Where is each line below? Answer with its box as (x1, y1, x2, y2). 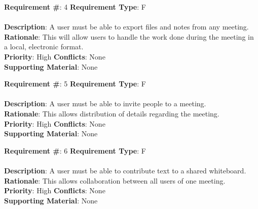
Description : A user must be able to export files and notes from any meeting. (4, 21, 249, 32)
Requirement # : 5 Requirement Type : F (4, 78, 146, 89)
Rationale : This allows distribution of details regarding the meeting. (4, 108, 219, 118)
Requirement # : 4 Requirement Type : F (4, 2, 146, 12)
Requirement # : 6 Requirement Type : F (4, 145, 146, 156)
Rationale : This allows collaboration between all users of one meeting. (4, 175, 226, 186)
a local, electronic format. (4, 41, 84, 52)
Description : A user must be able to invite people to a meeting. (4, 98, 206, 109)
